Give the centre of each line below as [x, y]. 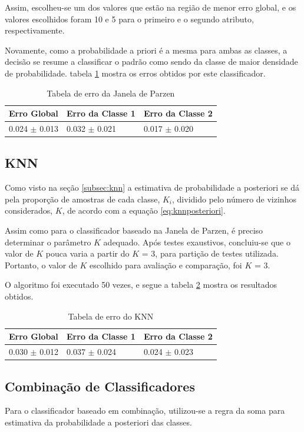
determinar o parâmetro [48, 242]
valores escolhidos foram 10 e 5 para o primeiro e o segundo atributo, [129, 19]
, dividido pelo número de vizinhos [234, 199]
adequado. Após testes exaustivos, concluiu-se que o [197, 242]
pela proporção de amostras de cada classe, [82, 199]
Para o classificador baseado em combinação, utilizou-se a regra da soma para [145, 411]
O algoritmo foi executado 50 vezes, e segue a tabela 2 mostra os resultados [141, 285]
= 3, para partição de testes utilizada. [210, 253]
